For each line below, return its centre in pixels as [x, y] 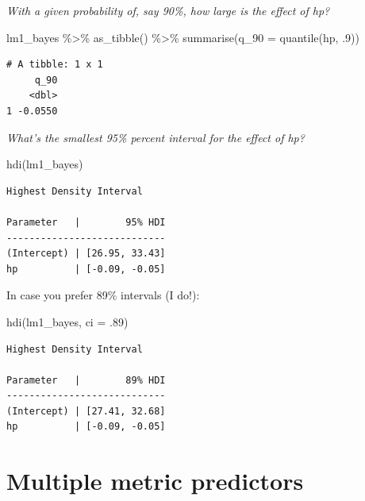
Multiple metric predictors [155, 481]
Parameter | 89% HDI [86, 380]
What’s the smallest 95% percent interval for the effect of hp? [156, 137]
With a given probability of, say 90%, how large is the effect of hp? [168, 10]
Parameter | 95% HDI [86, 222]
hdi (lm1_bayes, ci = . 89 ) [67, 321]
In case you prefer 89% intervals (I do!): [103, 295]
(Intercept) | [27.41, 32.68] [86, 411]
